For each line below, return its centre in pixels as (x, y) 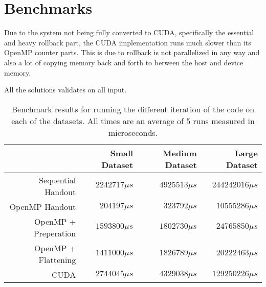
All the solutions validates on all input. (65, 90)
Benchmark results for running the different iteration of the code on (133, 109)
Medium (180, 153)
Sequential (58, 180)
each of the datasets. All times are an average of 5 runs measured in (133, 121)
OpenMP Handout (43, 206)
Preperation (55, 233)
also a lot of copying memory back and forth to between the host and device (124, 62)
